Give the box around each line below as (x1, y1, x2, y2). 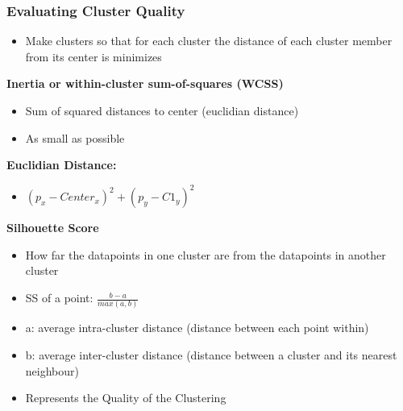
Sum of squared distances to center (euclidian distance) (25, 102, 299, 118)
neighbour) (25, 362, 79, 379)
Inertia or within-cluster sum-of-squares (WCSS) (6, 75, 284, 92)
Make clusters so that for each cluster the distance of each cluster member (25, 32, 393, 49)
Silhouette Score (6, 219, 99, 236)
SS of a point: (25, 289, 93, 306)
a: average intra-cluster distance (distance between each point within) (25, 319, 369, 336)
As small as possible (25, 129, 125, 146)
